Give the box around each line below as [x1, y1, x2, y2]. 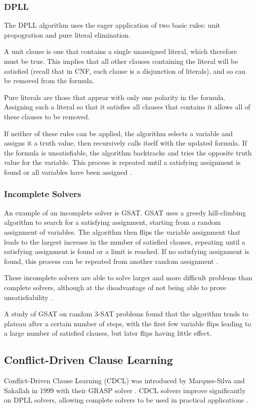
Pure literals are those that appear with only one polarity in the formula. [4, 92, 226, 102]
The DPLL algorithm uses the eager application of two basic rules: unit [4, 20, 220, 30]
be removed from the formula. [4, 75, 94, 86]
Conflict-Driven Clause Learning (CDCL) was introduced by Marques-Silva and [4, 375, 245, 386]
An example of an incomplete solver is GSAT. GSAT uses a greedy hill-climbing [4, 207, 246, 217]
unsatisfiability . [4, 292, 53, 302]
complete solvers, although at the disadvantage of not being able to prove [4, 282, 226, 292]
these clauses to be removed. [4, 111, 90, 121]
